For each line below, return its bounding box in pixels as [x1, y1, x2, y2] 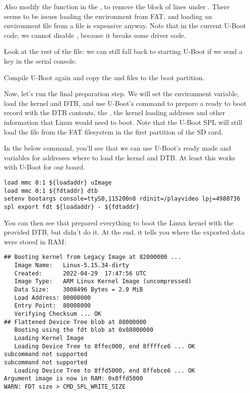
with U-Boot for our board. [4, 162, 85, 172]
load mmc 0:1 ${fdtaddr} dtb [4, 187, 98, 194]
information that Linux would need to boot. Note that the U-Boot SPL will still [4, 117, 242, 127]
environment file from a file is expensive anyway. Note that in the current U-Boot [4, 20, 246, 31]
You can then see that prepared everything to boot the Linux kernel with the [4, 217, 233, 227]
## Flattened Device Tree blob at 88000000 [4, 318, 147, 325]
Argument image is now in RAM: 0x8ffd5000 [4, 375, 143, 382]
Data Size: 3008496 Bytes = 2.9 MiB [14, 286, 143, 293]
